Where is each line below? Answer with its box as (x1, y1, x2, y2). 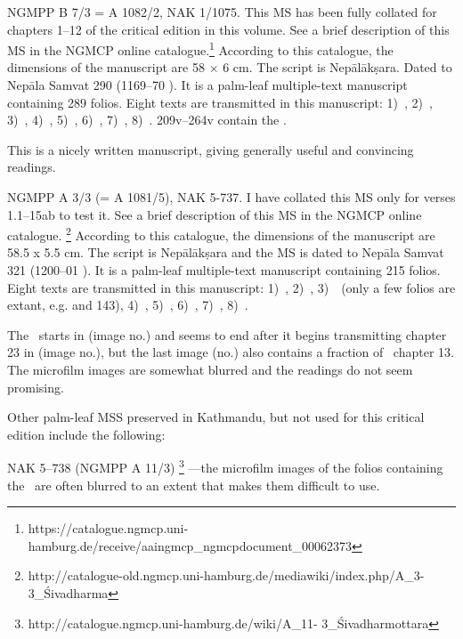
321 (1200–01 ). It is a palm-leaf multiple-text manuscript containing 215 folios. (7, 261, 441, 279)
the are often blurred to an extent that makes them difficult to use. (7, 475, 380, 494)
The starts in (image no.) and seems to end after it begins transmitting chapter (7, 325, 447, 344)
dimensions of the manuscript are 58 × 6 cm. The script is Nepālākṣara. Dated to (7, 58, 452, 77)
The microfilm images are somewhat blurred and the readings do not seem (7, 360, 413, 378)
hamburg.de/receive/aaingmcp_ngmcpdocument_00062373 (28, 536, 353, 554)
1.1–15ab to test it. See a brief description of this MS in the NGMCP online (7, 205, 422, 223)
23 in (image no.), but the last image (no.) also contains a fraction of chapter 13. (7, 343, 454, 361)
